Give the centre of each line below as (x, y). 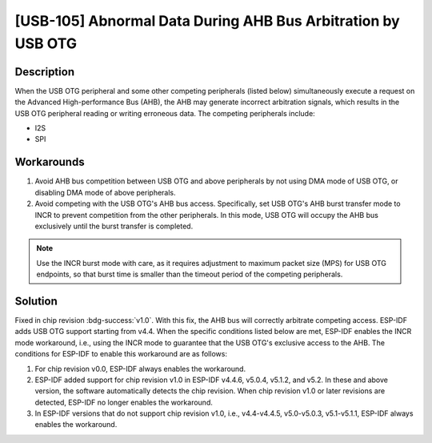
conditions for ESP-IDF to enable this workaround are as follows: (121, 354)
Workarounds (50, 162)
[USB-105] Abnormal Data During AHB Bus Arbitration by (207, 21)
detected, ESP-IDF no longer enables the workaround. (124, 402)
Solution (36, 301)
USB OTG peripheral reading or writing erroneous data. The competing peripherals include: (165, 113)
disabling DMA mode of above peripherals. (105, 192)
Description (45, 72)
